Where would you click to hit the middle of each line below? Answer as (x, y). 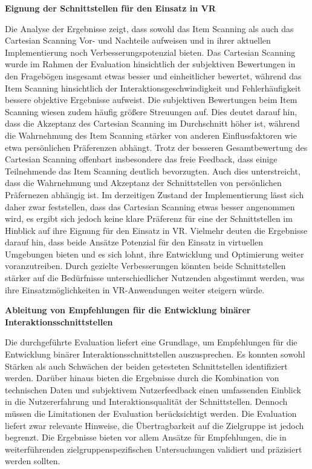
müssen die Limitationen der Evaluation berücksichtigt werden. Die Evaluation (151, 413)
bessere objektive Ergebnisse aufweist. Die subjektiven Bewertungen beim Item (151, 100)
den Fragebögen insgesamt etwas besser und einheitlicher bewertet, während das (153, 75)
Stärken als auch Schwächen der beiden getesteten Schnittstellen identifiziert (146, 366)
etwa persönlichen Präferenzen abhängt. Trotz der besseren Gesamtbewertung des (156, 147)
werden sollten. (33, 461)
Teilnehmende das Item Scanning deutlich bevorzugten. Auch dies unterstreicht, (153, 171)
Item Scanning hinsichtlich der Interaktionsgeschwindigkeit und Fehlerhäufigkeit (153, 88)
